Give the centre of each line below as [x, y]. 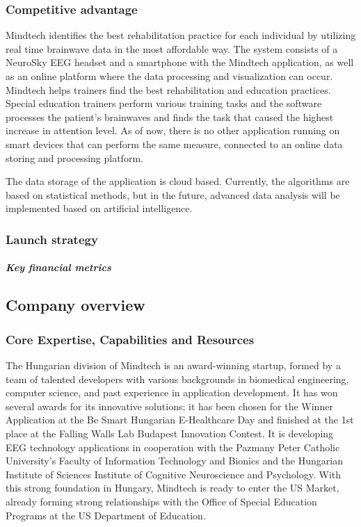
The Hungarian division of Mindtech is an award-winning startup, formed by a [173, 365]
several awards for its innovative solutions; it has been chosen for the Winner [169, 406]
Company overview [75, 305]
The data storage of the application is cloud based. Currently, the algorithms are [178, 181]
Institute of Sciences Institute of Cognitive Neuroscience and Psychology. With [174, 474]
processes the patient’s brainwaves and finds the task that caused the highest [170, 116]
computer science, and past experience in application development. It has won [172, 392]
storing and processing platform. [74, 157]
